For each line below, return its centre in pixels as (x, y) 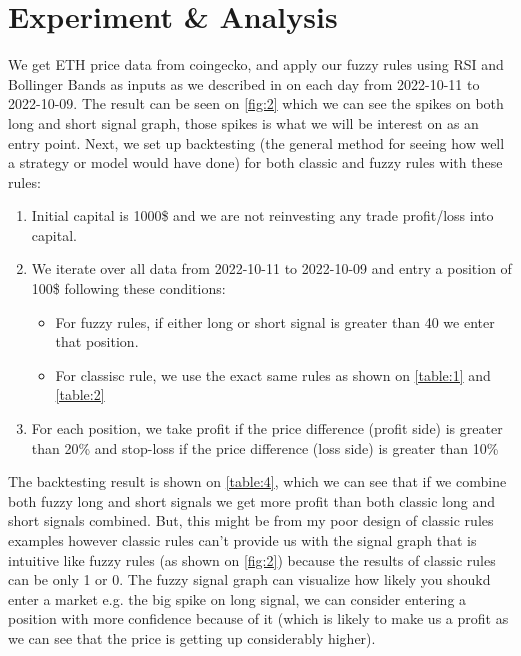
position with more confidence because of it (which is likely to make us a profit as (258, 618)
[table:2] (80, 394)
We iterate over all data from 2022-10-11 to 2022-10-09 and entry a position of (271, 268)
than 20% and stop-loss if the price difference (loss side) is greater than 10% (265, 447)
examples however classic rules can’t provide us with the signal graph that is (242, 540)
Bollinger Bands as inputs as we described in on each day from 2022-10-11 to (244, 83)
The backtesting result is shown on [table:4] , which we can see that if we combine (257, 481)
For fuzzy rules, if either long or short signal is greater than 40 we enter (275, 321)
